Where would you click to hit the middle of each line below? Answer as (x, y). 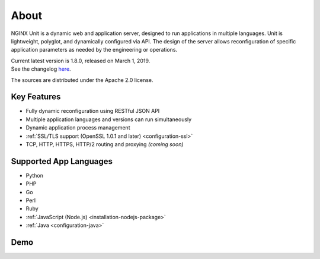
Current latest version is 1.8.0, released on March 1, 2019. (81, 61)
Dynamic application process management (78, 128)
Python (35, 175)
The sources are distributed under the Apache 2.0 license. (82, 80)
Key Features (36, 97)
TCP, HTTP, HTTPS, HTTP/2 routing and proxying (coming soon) (105, 144)
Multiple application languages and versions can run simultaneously (109, 119)
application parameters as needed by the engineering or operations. (94, 50)
